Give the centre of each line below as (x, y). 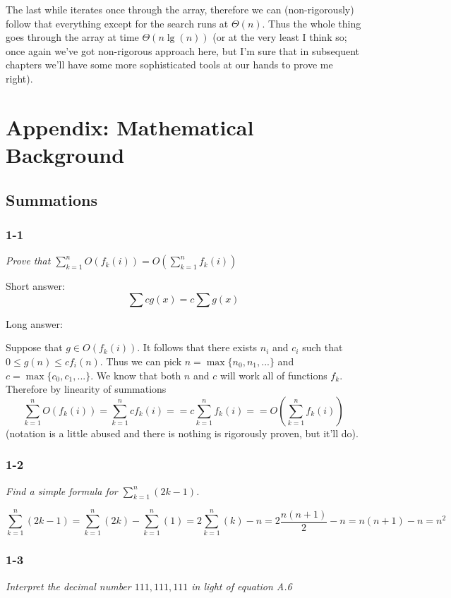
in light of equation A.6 (242, 586)
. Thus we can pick (141, 361)
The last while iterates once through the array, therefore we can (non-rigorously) (180, 9)
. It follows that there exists (197, 347)
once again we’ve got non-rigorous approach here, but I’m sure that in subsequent (183, 50)
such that (323, 347)
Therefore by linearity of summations (86, 389)
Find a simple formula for (62, 490)
